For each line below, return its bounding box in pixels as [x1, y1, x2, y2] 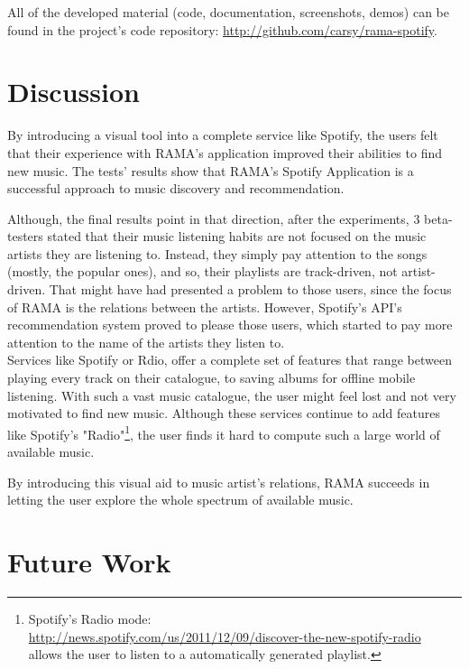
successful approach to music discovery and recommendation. [7, 179, 345, 198]
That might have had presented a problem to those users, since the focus [49, 280, 452, 299]
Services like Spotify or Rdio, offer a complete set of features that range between [7, 350, 452, 369]
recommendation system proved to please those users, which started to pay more [7, 315, 453, 334]
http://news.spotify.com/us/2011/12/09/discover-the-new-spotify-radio [28, 627, 421, 646]
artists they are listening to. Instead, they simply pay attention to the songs [7, 244, 428, 263]
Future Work [7, 544, 171, 581]
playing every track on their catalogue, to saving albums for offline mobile [7, 368, 416, 387]
